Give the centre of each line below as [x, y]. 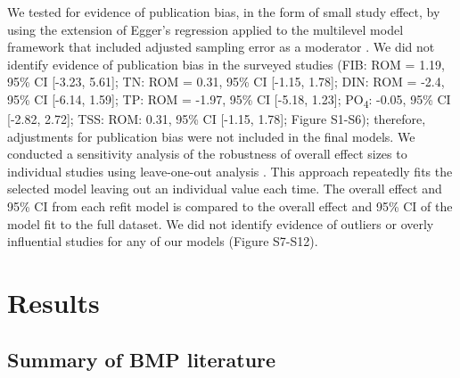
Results [53, 303]
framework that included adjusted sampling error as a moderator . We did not [221, 47]
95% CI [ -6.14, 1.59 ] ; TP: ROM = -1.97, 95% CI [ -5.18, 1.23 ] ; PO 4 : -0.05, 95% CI [229, 100]
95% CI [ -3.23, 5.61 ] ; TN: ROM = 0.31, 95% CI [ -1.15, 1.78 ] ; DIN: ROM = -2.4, [226, 82]
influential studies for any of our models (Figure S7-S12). [163, 241]
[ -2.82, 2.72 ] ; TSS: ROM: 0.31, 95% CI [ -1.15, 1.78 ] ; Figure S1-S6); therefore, [217, 119]
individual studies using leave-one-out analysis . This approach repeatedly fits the [230, 171]
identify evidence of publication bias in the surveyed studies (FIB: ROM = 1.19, [226, 64]
